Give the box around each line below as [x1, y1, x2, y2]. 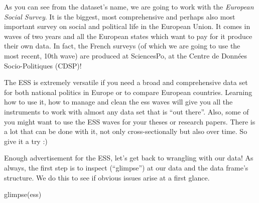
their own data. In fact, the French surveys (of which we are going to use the [4, 40, 240, 51]
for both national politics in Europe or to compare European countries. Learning [4, 86, 252, 97]
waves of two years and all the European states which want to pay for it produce [4, 30, 252, 41]
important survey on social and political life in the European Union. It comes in [4, 21, 250, 31]
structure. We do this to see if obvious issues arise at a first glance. [4, 172, 210, 182]
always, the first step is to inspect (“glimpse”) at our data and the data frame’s [4, 162, 248, 172]
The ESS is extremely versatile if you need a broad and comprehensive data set [4, 77, 248, 87]
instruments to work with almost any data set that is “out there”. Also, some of [4, 106, 249, 116]
